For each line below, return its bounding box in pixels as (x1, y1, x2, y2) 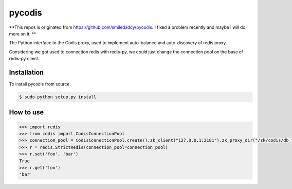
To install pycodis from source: (9, 81, 71, 87)
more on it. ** (9, 31, 36, 36)
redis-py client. (9, 56, 39, 62)
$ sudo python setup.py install (19, 94, 97, 100)
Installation (9, 68, 44, 76)
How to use (9, 108, 44, 117)
